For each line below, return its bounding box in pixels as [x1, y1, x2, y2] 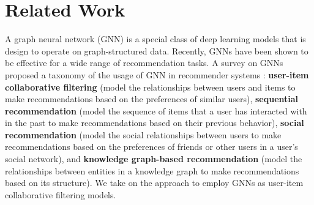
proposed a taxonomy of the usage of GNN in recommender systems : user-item [5, 68, 309, 81]
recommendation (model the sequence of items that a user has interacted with [5, 104, 307, 117]
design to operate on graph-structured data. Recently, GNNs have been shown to [5, 44, 308, 57]
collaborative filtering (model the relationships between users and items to [5, 80, 296, 93]
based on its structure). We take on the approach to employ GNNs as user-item [5, 176, 304, 189]
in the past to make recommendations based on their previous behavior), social [5, 116, 304, 129]
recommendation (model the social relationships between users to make [5, 128, 282, 141]
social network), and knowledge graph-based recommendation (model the [5, 152, 302, 165]
